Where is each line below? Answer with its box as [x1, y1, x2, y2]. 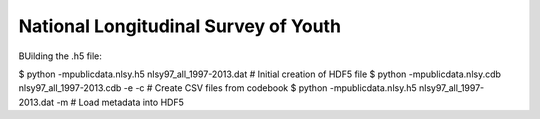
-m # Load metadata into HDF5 [56, 96, 184, 108]
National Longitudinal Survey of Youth [18, 15, 342, 37]
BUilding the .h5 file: [18, 50, 102, 62]
